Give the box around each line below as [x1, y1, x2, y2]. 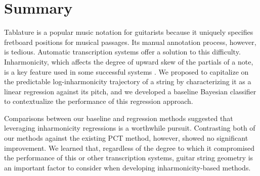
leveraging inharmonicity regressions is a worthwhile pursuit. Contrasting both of [4, 123, 255, 133]
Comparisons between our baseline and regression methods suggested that [4, 112, 233, 123]
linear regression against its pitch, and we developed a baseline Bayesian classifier [4, 86, 256, 96]
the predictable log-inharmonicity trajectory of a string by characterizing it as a [4, 76, 251, 87]
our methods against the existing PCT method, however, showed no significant [4, 133, 248, 143]
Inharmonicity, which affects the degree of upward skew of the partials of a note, [4, 56, 253, 67]
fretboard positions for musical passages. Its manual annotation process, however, [4, 36, 256, 47]
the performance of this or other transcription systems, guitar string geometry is [4, 152, 253, 163]
